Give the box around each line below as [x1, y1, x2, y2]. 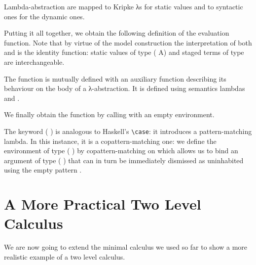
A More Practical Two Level [4, 194, 201, 214]
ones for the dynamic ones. [4, 11, 85, 21]
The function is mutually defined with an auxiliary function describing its [4, 73, 226, 84]
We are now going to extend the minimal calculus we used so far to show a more [4, 242, 248, 252]
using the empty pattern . [4, 165, 82, 175]
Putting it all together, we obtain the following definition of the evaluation [4, 28, 229, 38]
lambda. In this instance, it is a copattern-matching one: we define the [4, 135, 217, 146]
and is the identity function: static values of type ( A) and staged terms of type [4, 47, 244, 57]
